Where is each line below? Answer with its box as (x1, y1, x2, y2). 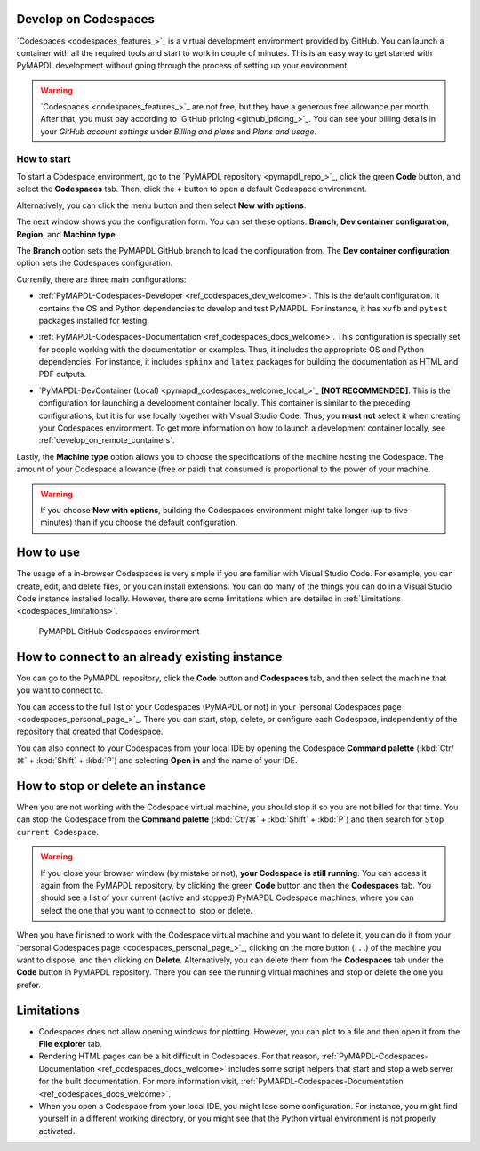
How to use (16, 545, 80, 560)
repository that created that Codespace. (16, 726, 164, 737)
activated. (38, 1125, 76, 1136)
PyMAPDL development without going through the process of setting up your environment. (16, 60, 350, 71)
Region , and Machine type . (16, 229, 118, 239)
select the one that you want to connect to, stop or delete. (40, 905, 253, 915)
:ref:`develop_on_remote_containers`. (38, 435, 175, 446)
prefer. (16, 979, 42, 990)
